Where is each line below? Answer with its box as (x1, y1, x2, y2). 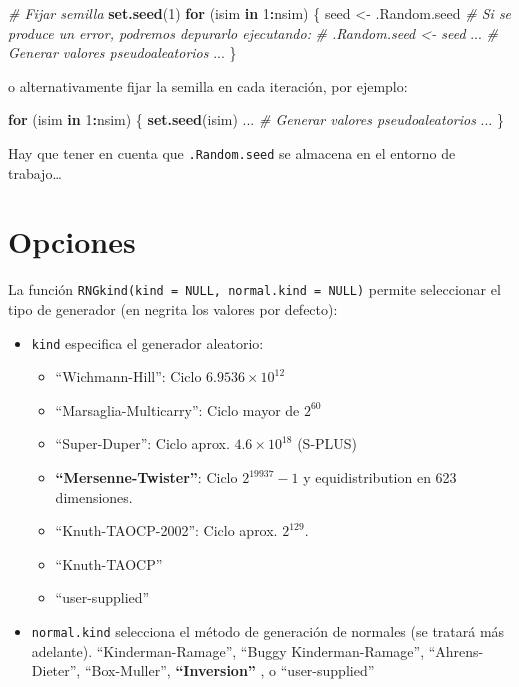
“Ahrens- (428, 640, 484, 661)
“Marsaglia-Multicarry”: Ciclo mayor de (55, 399, 300, 420)
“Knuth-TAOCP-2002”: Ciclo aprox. (55, 520, 278, 541)
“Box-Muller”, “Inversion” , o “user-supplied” (84, 660, 375, 681)
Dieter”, (31, 660, 81, 681)
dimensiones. (55, 486, 133, 507)
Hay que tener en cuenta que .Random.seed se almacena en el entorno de (8, 142, 456, 163)
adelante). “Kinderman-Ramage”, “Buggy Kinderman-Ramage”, (31, 640, 425, 661)
